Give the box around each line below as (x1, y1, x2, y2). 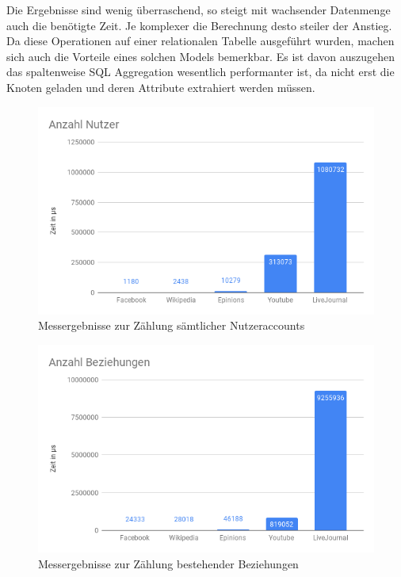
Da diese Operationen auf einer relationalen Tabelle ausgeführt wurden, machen (6, 32, 395, 49)
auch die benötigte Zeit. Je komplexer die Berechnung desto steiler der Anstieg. (6, 17, 392, 33)
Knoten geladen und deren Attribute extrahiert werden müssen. (6, 78, 315, 95)
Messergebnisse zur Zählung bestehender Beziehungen (38, 555, 299, 571)
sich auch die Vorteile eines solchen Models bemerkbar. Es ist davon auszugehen (6, 48, 395, 64)
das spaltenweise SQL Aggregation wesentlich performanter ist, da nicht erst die (6, 63, 395, 80)
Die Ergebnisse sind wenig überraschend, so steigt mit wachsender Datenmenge (6, 2, 391, 17)
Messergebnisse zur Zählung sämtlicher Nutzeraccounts (38, 317, 305, 334)
